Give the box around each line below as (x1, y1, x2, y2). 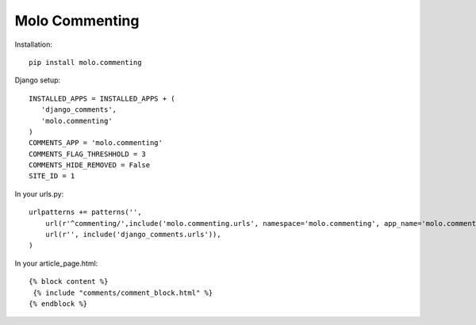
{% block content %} (29, 277, 109, 286)
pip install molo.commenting (29, 58, 142, 67)
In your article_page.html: (14, 258, 98, 268)
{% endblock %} (29, 299, 88, 308)
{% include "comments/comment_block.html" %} (33, 288, 213, 297)
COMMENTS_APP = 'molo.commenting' (29, 139, 163, 147)
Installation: (14, 40, 53, 49)
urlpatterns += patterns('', (29, 208, 142, 217)
